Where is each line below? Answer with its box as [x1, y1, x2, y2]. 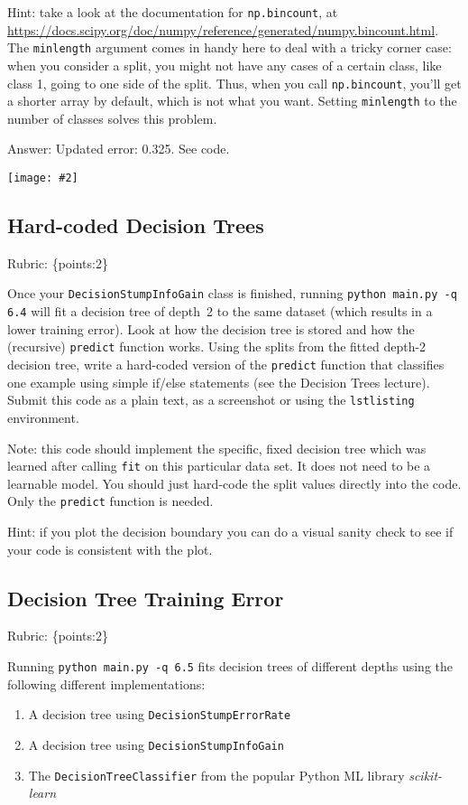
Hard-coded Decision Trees [7, 211, 264, 239]
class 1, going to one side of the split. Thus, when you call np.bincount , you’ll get [7, 73, 462, 92]
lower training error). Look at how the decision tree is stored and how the [7, 319, 415, 338]
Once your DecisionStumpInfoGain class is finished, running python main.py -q [7, 284, 457, 303]
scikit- [408, 765, 443, 784]
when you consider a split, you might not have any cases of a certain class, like [7, 55, 442, 74]
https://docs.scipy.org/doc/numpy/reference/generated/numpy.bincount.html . [7, 20, 439, 39]
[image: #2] [7, 172, 78, 184]
